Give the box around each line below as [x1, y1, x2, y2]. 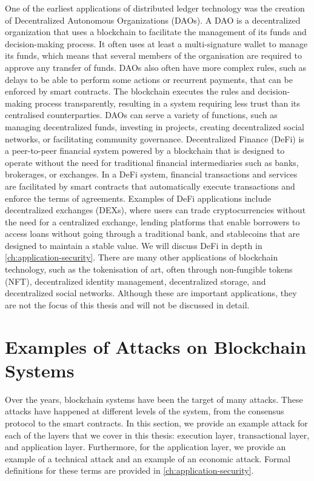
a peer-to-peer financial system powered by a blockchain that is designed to [5, 144, 285, 157]
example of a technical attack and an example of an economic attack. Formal [5, 452, 291, 465]
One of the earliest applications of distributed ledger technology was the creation [5, 2, 305, 14]
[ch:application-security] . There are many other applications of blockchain [5, 251, 278, 264]
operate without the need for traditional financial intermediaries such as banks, [5, 156, 299, 168]
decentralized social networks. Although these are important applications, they [5, 287, 297, 299]
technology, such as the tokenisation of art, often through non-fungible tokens [5, 263, 293, 276]
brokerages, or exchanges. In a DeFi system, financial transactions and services [5, 168, 298, 181]
